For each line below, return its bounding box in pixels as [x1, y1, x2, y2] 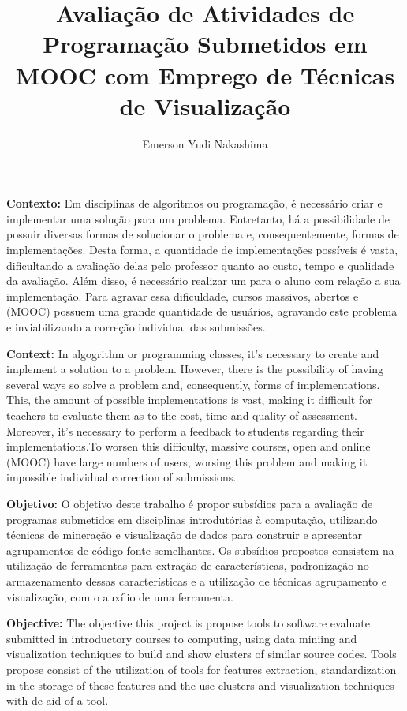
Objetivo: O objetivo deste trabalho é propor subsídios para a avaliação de [6, 495, 373, 511]
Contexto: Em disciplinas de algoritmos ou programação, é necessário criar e [6, 195, 383, 211]
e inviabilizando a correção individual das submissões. [6, 319, 266, 335]
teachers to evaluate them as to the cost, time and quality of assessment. [6, 407, 357, 423]
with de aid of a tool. [6, 692, 109, 709]
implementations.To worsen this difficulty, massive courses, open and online [6, 438, 371, 455]
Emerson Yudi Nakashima [142, 135, 268, 152]
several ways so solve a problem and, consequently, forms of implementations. [6, 376, 380, 392]
